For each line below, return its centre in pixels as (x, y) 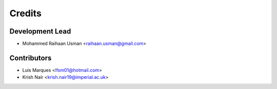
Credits (26, 13)
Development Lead (40, 31)
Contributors (31, 58)
